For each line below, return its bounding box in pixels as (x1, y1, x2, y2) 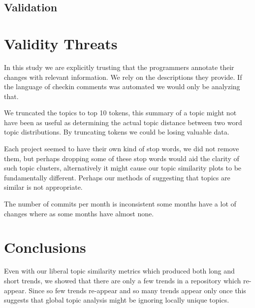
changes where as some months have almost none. (4, 208, 154, 218)
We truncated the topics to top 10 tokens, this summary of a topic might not (4, 107, 237, 118)
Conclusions (4, 237, 86, 257)
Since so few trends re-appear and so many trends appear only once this (29, 285, 246, 295)
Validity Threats (4, 33, 118, 53)
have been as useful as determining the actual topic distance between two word (4, 117, 242, 127)
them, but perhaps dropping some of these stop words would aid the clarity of (4, 153, 239, 163)
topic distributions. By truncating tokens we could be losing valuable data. (4, 127, 229, 137)
